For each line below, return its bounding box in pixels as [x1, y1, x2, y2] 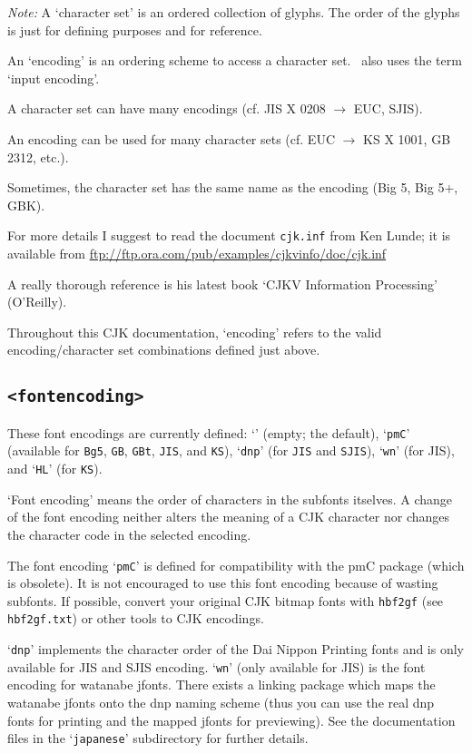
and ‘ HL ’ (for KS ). [7, 459, 103, 478]
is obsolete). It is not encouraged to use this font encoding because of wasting [7, 573, 438, 592]
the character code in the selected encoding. [7, 524, 251, 543]
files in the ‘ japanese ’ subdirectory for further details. [7, 729, 309, 748]
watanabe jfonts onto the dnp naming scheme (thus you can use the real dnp [7, 692, 435, 711]
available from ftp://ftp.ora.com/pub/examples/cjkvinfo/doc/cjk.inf [7, 244, 387, 262]
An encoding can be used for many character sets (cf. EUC [7, 129, 336, 148]
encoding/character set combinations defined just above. [7, 340, 320, 359]
